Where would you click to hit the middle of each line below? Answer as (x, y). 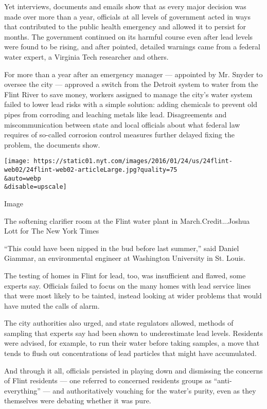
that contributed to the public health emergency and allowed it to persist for (125, 26)
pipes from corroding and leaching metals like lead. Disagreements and (115, 114)
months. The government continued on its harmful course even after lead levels (129, 36)
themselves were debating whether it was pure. (78, 401)
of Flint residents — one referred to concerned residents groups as (108, 380)
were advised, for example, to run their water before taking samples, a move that (132, 343)
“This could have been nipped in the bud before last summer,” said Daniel (122, 248)
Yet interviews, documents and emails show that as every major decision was (125, 6)
